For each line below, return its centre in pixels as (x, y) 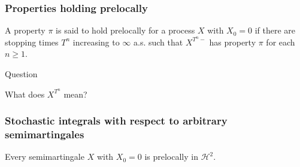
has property (233, 42)
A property (25, 30)
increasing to (96, 42)
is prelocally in (171, 157)
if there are (275, 30)
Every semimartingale (45, 157)
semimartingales (45, 134)
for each (281, 42)
